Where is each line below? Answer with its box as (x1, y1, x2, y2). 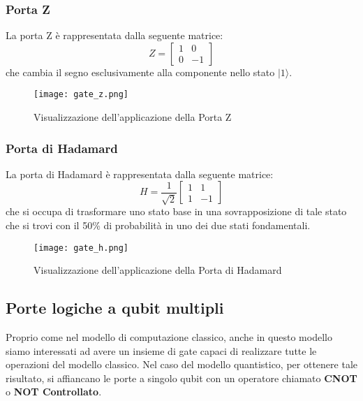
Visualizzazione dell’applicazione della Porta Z (34, 110, 232, 124)
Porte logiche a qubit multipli (6, 297, 224, 319)
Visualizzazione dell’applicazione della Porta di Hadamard (34, 263, 282, 277)
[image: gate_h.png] (34, 242, 129, 253)
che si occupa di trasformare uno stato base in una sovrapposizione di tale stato (6, 204, 347, 219)
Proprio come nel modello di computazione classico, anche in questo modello (6, 330, 332, 344)
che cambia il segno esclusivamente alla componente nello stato (6, 64, 275, 79)
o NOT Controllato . (6, 384, 102, 399)
